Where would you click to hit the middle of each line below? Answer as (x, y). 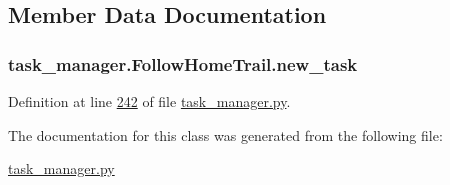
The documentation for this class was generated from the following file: (225, 134)
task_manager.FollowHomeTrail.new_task (183, 63)
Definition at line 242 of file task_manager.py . (149, 101)
